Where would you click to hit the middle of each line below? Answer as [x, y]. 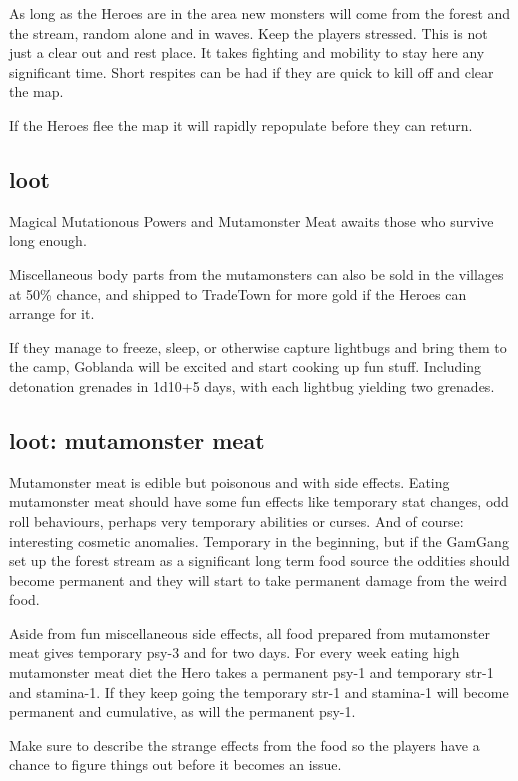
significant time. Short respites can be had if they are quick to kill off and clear [251, 71]
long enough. [48, 240]
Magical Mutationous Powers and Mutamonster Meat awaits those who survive [251, 220]
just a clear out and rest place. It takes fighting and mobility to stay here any [247, 52]
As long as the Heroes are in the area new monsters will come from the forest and [260, 13]
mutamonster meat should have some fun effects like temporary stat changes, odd [259, 501]
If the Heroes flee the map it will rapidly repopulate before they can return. [241, 124]
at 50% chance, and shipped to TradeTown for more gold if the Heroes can [238, 293]
